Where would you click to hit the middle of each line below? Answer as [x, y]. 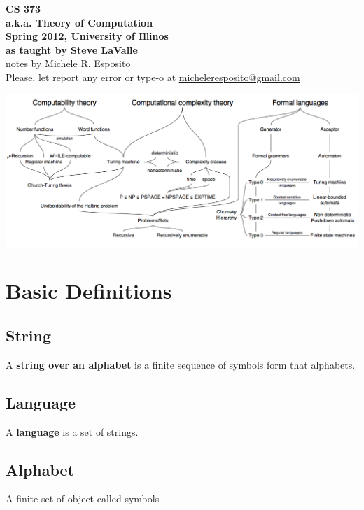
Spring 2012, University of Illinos [87, 36]
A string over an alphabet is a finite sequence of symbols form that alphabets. [181, 364]
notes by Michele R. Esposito [68, 63]
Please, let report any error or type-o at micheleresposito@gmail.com [153, 77]
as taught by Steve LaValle [72, 49]
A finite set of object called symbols [83, 498]
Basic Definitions [89, 291]
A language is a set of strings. [72, 431]
